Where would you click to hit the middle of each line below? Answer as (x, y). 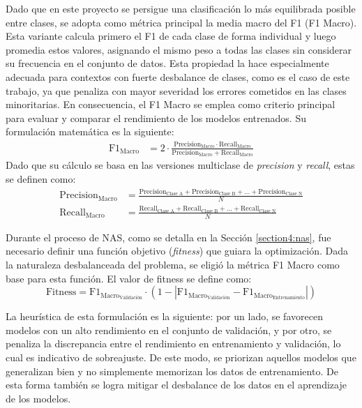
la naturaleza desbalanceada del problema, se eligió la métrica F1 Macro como (173, 264)
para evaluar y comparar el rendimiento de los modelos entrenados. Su (156, 118)
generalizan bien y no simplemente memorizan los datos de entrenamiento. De (172, 371)
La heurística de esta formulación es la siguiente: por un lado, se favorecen (164, 316)
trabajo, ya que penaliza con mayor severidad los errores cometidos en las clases (176, 90)
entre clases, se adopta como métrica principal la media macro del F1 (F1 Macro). (181, 22)
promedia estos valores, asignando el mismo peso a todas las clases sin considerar (179, 49)
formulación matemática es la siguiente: (90, 131)
